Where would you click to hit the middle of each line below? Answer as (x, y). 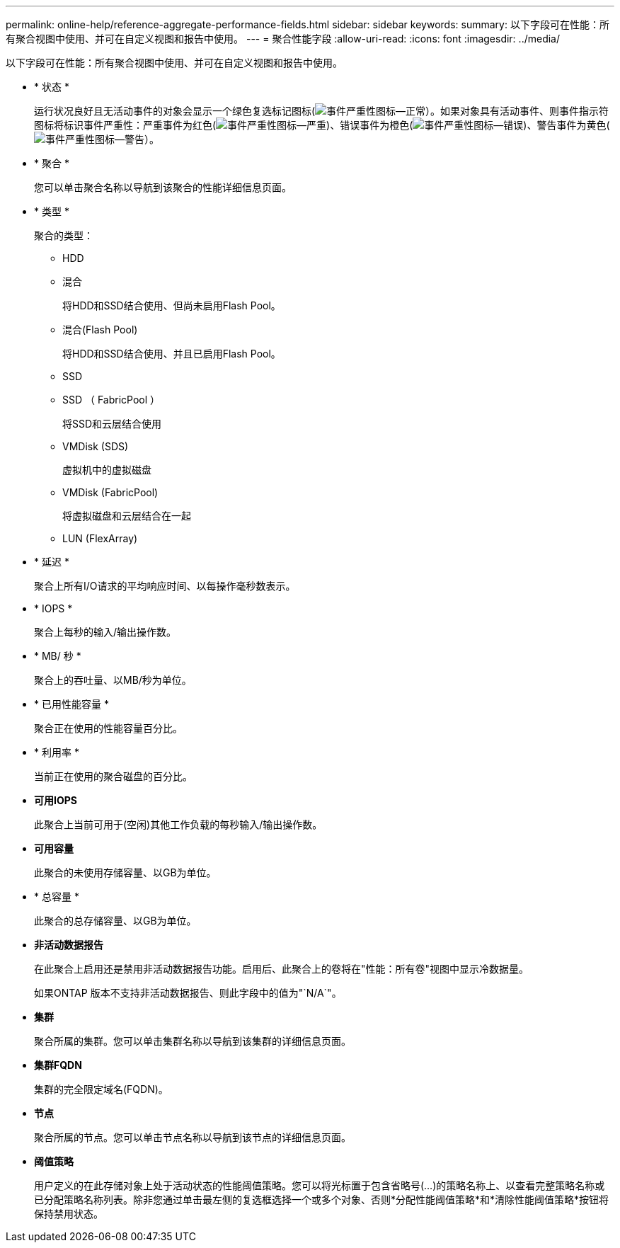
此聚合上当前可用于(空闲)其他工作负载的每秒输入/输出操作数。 (178, 824)
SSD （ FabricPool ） (111, 400)
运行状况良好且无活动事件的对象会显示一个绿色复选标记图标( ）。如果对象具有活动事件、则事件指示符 (322, 111)
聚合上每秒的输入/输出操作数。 (105, 632)
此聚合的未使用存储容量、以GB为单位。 (125, 872)
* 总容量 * (57, 897)
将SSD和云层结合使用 (112, 424)
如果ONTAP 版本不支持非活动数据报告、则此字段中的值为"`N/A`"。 (188, 993)
